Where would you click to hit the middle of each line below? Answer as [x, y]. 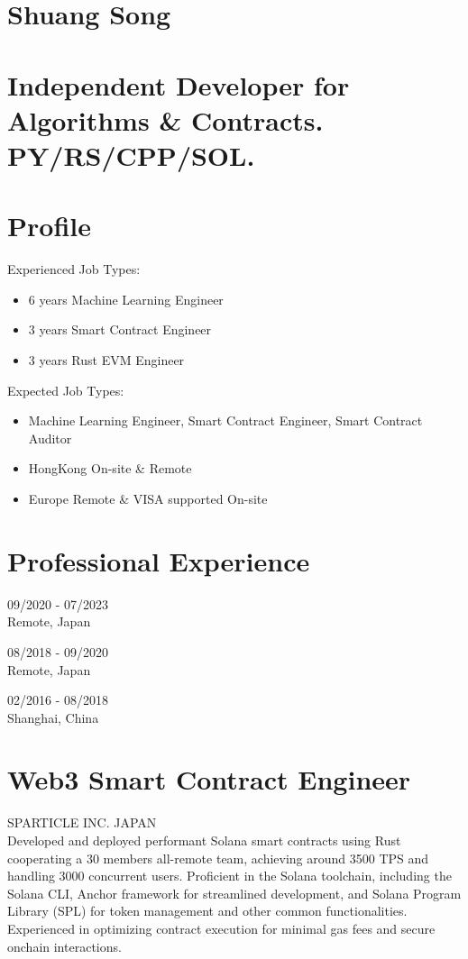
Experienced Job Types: [74, 269]
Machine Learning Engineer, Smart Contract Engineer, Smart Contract [225, 420]
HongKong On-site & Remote [110, 468]
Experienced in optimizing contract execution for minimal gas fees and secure [221, 928]
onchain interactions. [64, 946]
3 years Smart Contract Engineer [120, 329]
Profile [49, 226]
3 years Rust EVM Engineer [106, 360]
